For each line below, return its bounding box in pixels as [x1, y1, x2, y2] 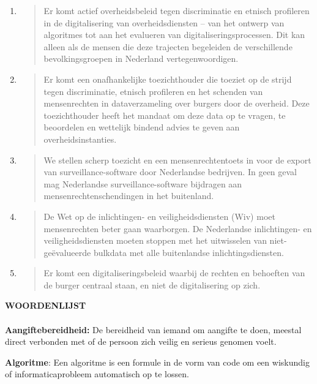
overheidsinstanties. [43, 132, 117, 145]
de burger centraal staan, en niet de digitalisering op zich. [43, 278, 261, 291]
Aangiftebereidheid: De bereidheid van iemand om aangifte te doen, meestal [5, 323, 302, 336]
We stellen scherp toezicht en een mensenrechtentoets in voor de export [43, 153, 311, 166]
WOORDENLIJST [5, 299, 86, 312]
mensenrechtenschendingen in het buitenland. [43, 189, 214, 202]
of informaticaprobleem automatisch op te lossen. [5, 367, 189, 380]
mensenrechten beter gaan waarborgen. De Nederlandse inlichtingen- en [43, 222, 312, 235]
